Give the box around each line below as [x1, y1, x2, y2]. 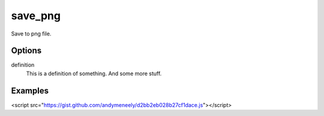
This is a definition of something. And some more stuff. [26, 70, 162, 77]
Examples [11, 85, 49, 96]
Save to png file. [11, 30, 52, 37]
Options [11, 46, 42, 56]
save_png [11, 9, 61, 22]
